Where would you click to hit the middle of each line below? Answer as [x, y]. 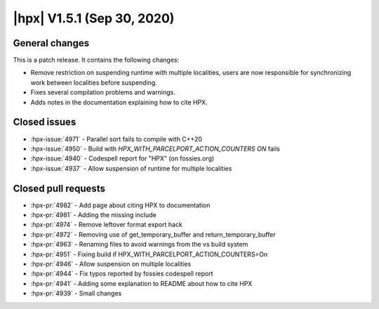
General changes [51, 43]
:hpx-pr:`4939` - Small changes [76, 294]
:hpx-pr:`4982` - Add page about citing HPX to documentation [120, 205]
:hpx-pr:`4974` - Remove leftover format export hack [106, 225]
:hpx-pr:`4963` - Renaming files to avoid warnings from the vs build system [139, 245]
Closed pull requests [59, 188]
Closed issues [45, 122]
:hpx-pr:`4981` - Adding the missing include [94, 215]
